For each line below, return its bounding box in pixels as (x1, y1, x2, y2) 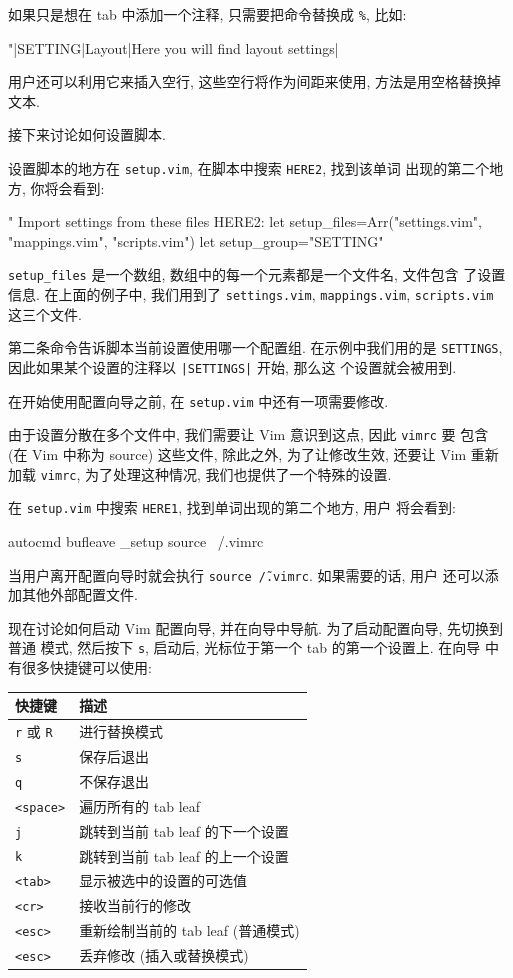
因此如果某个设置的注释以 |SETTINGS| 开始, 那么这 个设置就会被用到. (8, 357, 457, 378)
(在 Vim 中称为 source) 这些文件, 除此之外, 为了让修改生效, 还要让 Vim (8, 444, 467, 464)
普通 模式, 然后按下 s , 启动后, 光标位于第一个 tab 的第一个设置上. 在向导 (8, 637, 481, 658)
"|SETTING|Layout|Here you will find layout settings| (8, 37, 339, 58)
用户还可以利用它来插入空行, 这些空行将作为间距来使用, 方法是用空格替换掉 (8, 71, 502, 92)
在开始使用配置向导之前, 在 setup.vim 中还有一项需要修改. (8, 390, 389, 411)
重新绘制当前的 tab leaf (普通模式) (79, 920, 300, 941)
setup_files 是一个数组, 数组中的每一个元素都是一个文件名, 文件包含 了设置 (8, 264, 506, 285)
